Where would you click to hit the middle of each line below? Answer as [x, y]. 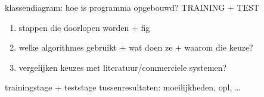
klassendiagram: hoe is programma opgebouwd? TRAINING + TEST [132, 7]
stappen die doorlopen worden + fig [84, 27]
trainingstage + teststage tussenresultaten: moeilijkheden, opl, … [123, 87]
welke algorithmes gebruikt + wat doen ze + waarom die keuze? [136, 47]
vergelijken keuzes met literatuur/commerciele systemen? [123, 67]
